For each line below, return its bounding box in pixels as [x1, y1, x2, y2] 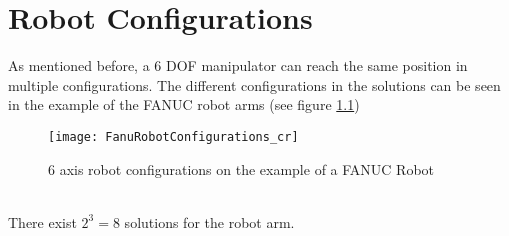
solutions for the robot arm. [124, 211, 295, 232]
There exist [8, 211, 77, 232]
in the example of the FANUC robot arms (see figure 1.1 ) [8, 94, 360, 115]
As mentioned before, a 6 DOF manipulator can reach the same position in [8, 55, 468, 76]
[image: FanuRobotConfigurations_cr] [48, 129, 299, 144]
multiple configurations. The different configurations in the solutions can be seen [8, 74, 501, 95]
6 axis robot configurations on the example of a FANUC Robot [48, 158, 435, 179]
